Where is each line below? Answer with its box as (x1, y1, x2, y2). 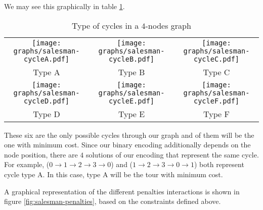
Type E (118, 108, 145, 120)
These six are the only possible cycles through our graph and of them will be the (4, 129, 254, 140)
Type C (203, 66, 230, 78)
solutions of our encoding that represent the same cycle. (85, 149, 259, 160)
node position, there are (4, 149, 78, 160)
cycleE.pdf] (108, 96, 155, 105)
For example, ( (4, 159, 50, 170)
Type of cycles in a (72, 19, 139, 31)
